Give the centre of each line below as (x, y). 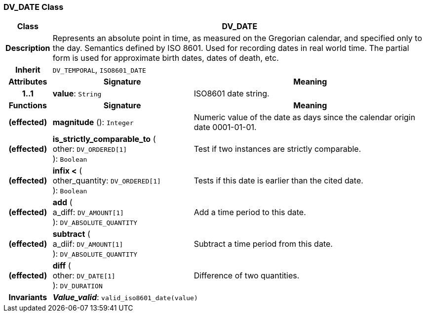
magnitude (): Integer (93, 122)
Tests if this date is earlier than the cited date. (278, 181)
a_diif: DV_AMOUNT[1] (88, 244)
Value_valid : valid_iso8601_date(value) (125, 297)
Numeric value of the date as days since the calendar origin (305, 117)
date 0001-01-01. (225, 127)
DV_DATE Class (34, 7)
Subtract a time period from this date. (263, 244)
